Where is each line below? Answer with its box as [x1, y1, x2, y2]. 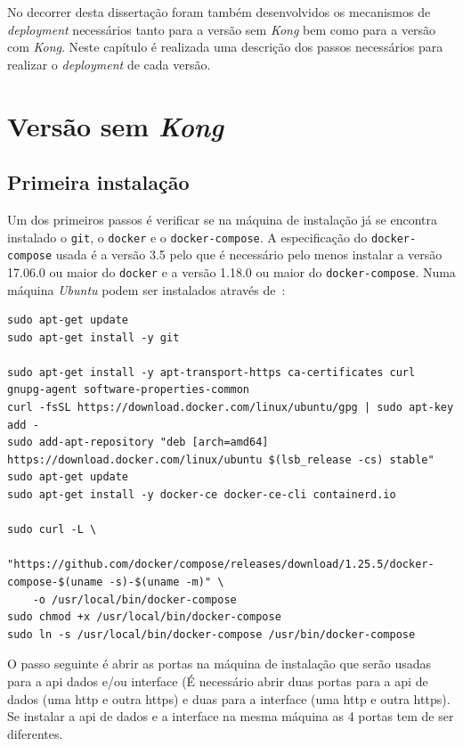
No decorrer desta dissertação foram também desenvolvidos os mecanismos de [7, 3, 431, 20]
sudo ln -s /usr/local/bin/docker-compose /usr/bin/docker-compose [7, 627, 416, 641]
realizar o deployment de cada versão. [7, 54, 211, 73]
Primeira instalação [7, 168, 190, 196]
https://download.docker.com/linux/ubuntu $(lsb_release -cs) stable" [7, 453, 435, 466]
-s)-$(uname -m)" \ [109, 576, 224, 589]
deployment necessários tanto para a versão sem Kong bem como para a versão [7, 20, 436, 38]
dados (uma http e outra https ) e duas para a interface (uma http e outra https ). [7, 689, 451, 708]
